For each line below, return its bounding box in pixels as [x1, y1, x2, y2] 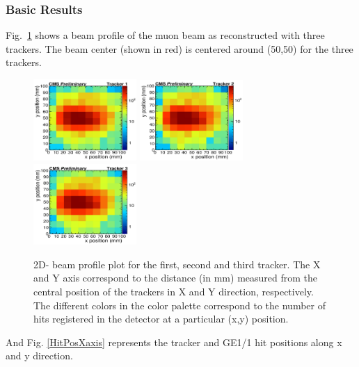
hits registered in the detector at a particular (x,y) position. [33, 311, 289, 326]
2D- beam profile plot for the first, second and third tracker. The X [33, 256, 321, 271]
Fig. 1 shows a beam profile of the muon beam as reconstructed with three [6, 28, 325, 42]
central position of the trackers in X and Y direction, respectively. [33, 284, 314, 298]
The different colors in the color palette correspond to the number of [33, 297, 326, 312]
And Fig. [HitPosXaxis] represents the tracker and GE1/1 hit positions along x [6, 334, 342, 349]
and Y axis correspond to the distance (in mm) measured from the [33, 270, 318, 285]
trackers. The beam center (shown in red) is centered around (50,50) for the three [6, 41, 353, 56]
